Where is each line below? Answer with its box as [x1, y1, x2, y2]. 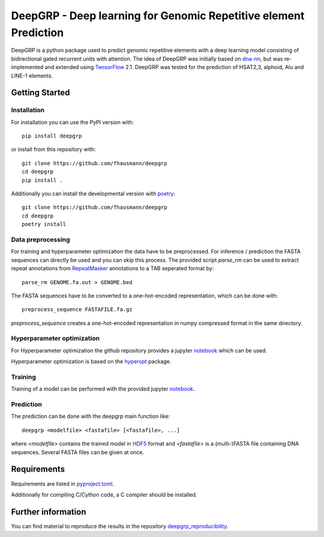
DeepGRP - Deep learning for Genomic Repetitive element [11, 9, 305, 22]
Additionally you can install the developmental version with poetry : [11, 190, 176, 198]
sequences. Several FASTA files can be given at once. [11, 448, 144, 456]
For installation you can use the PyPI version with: [11, 118, 134, 126]
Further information [11, 506, 86, 517]
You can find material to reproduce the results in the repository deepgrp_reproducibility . [11, 523, 229, 530]
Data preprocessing [11, 235, 70, 243]
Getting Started [11, 88, 70, 98]
